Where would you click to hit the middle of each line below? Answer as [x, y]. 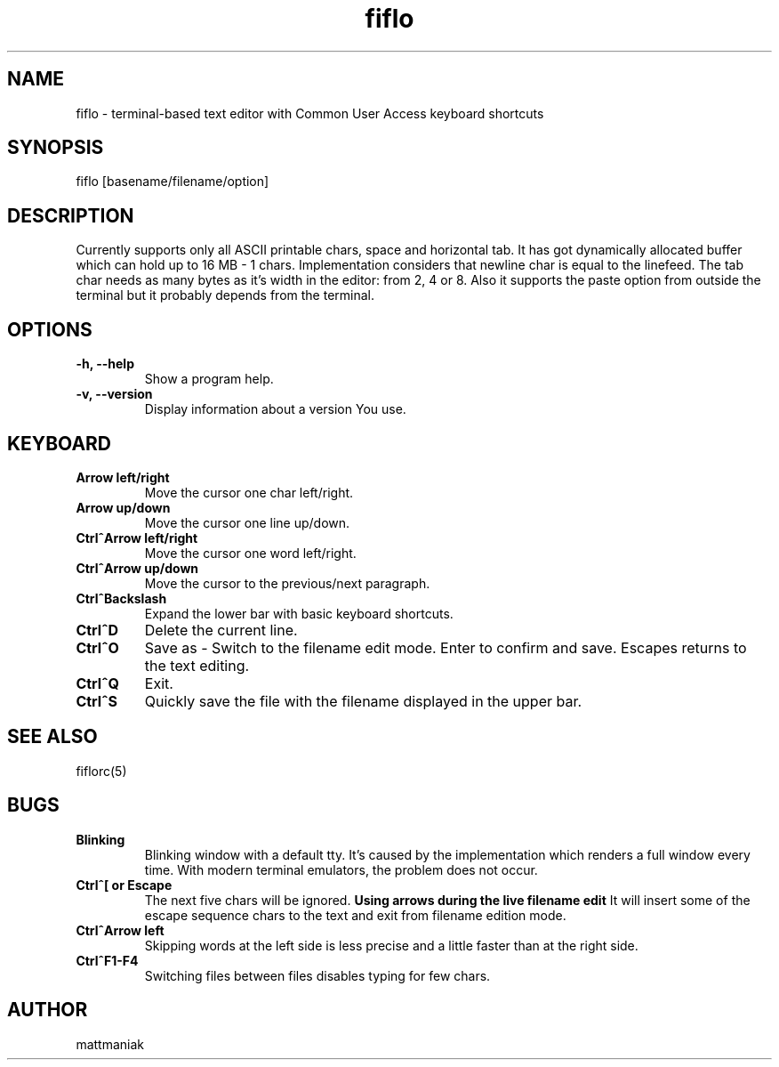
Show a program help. [209, 379]
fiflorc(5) [101, 771]
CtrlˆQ [97, 683]
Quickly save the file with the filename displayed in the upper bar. [363, 701]
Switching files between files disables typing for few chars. [317, 975]
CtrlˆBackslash [121, 598]
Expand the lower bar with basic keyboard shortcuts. [299, 613]
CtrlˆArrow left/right [137, 538]
